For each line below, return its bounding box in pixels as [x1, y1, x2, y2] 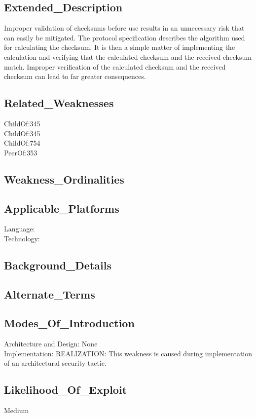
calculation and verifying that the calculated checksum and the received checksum [4, 51, 252, 62]
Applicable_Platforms [4, 200, 119, 216]
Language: [4, 224, 35, 234]
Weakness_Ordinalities [4, 171, 124, 187]
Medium [4, 405, 29, 416]
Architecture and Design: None [4, 339, 98, 349]
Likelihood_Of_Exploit [4, 382, 127, 397]
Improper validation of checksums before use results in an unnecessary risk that [4, 23, 245, 33]
